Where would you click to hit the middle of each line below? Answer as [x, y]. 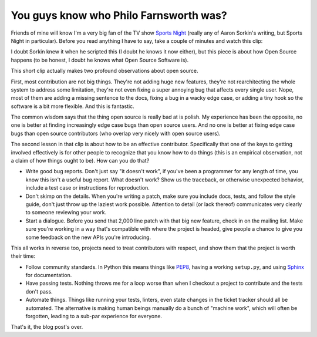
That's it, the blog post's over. [47, 327]
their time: [23, 256]
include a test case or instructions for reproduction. [87, 188]
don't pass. [39, 291]
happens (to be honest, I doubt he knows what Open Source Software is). [100, 60]
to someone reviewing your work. [66, 213]
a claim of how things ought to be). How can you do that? [80, 161]
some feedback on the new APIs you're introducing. [88, 237]
